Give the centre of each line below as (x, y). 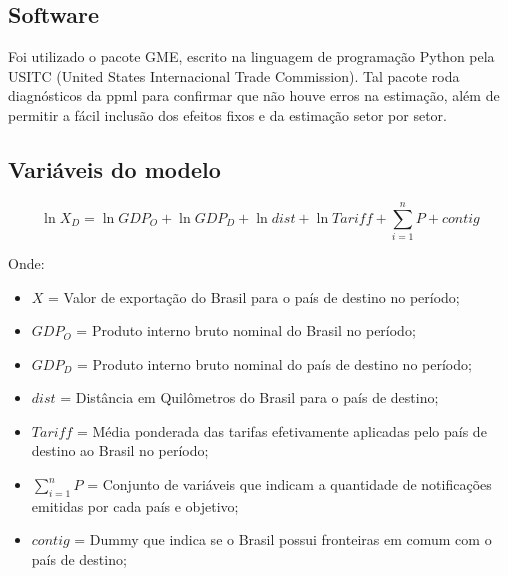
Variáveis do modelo (114, 168)
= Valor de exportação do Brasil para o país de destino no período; (254, 296)
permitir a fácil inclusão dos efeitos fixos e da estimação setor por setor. (227, 114)
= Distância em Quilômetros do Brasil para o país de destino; (249, 397)
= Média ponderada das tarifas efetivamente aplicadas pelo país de (281, 430)
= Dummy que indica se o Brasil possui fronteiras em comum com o (283, 539)
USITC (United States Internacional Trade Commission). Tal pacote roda (234, 75)
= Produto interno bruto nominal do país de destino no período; (274, 363)
